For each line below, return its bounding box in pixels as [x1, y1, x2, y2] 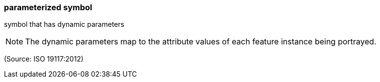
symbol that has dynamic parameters [4, 20, 125, 29]
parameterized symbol [4, 2, 93, 12]
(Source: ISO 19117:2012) [4, 55, 84, 63]
